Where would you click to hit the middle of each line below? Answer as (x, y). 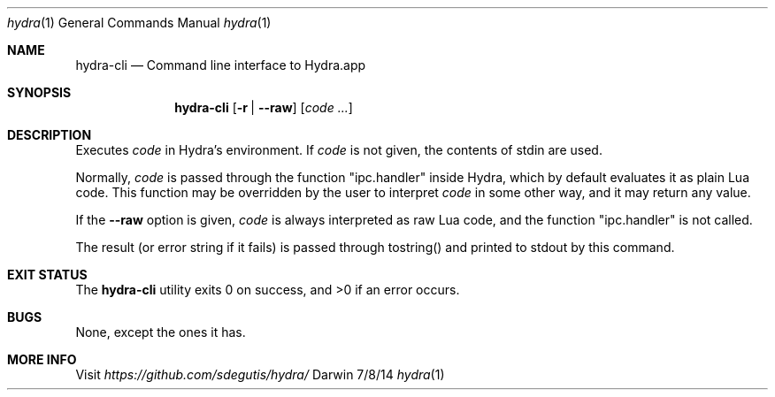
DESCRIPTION (50, 135)
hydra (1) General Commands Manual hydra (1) (139, 23)
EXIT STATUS (47, 275)
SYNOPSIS (39, 92)
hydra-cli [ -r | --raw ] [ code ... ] (264, 107)
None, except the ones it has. (161, 332)
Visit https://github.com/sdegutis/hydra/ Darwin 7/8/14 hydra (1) (260, 374)
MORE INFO (42, 359)
